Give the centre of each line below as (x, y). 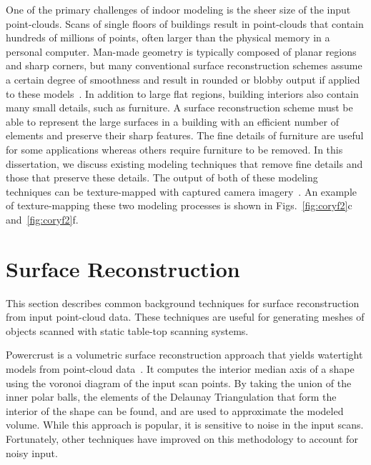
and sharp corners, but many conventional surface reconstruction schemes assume (184, 65)
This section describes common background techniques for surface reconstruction (183, 302)
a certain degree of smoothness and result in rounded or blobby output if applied (183, 79)
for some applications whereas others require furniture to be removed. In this (174, 149)
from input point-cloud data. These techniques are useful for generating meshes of (185, 317)
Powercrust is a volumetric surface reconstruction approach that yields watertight (184, 355)
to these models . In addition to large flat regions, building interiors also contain (182, 93)
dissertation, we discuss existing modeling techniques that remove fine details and (184, 163)
